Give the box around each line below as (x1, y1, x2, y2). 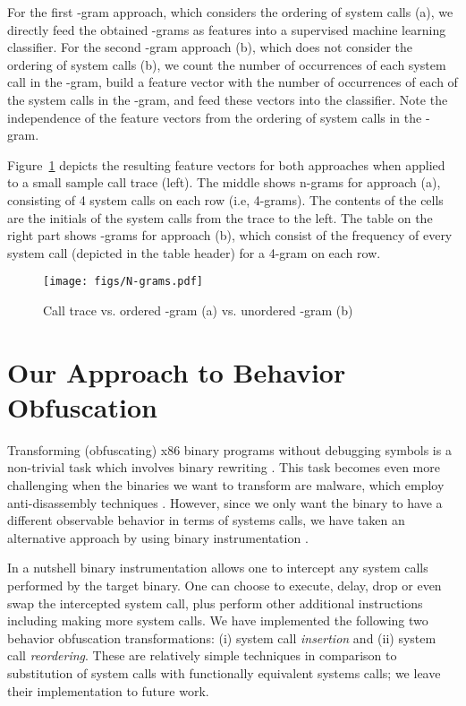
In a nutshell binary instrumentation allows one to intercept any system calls (7, 558, 428, 577)
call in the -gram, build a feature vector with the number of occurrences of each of (7, 73, 458, 91)
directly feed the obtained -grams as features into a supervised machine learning (7, 20, 446, 39)
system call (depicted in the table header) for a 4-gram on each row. (7, 243, 381, 262)
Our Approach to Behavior (7, 353, 346, 390)
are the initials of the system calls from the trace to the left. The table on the (7, 208, 433, 227)
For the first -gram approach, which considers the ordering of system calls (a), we (7, 3, 453, 21)
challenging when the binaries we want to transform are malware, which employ (7, 476, 445, 495)
